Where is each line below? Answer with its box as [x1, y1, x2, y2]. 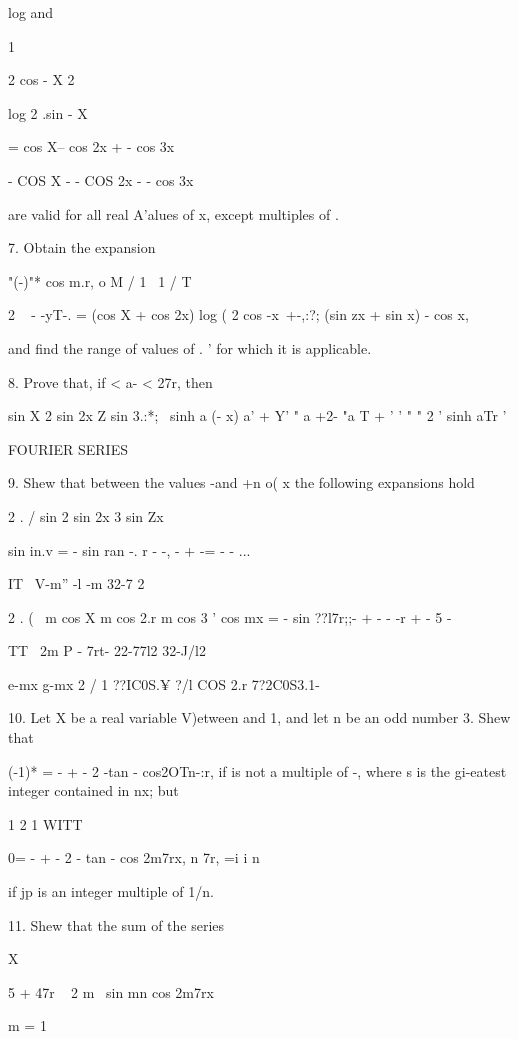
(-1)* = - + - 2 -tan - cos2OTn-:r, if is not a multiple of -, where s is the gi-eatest [8, 760, 507, 781]
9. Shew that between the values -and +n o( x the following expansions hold [8, 472, 475, 493]
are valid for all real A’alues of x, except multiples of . [8, 203, 339, 224]
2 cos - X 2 [8, 69, 75, 90]
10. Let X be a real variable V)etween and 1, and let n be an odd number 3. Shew [8, 707, 511, 728]
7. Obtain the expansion [8, 237, 156, 258]
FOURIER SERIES [8, 438, 128, 459]
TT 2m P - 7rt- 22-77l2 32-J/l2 [8, 640, 206, 661]
